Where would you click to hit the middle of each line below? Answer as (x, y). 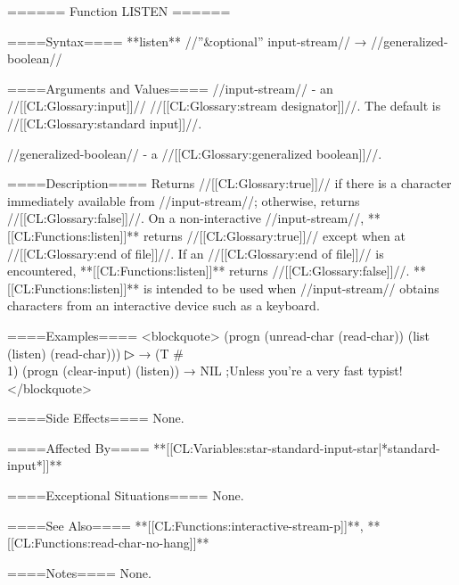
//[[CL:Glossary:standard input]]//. (105, 123)
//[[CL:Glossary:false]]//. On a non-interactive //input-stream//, (186, 218)
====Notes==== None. (79, 572)
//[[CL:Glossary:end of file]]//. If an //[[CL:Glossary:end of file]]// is (196, 253)
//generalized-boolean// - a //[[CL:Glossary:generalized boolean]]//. (195, 153)
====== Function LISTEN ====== (119, 11)
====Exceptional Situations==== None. (126, 495)
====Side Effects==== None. (96, 418)
